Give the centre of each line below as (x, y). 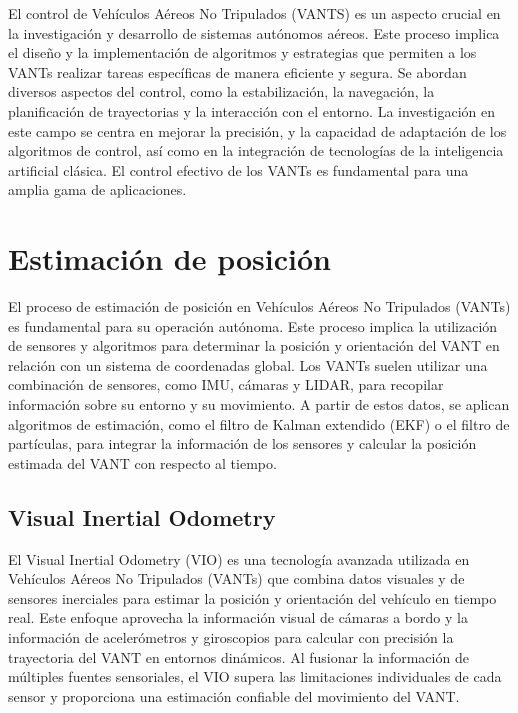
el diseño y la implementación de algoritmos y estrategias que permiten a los (242, 52)
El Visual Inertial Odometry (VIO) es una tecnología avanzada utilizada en (239, 558)
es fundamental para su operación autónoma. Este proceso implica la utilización (253, 325)
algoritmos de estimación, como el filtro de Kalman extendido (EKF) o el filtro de (259, 423)
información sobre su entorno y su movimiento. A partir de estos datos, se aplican (259, 404)
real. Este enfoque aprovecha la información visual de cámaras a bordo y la (238, 617)
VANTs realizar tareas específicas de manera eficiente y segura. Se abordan (237, 71)
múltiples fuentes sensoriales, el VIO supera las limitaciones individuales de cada (255, 676)
